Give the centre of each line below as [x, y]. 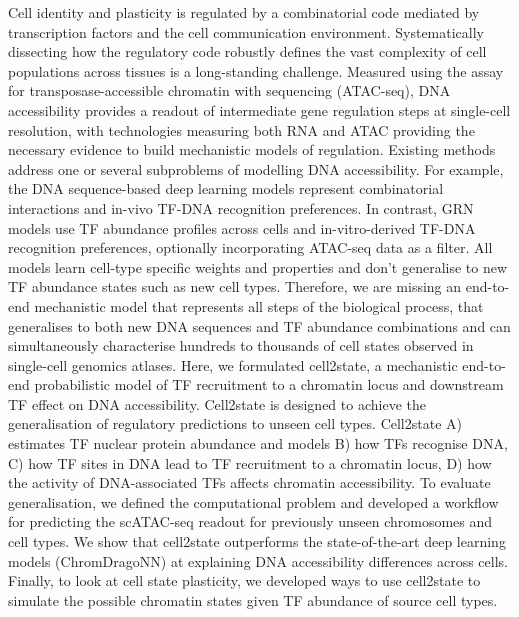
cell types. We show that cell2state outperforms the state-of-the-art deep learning [257, 541]
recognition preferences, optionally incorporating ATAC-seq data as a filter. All [250, 247]
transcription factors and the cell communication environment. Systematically [246, 31]
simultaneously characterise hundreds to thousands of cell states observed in [241, 345]
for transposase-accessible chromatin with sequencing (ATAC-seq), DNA [229, 90]
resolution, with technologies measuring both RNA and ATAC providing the [241, 129]
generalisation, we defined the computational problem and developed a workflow [253, 501]
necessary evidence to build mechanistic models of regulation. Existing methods [252, 149]
